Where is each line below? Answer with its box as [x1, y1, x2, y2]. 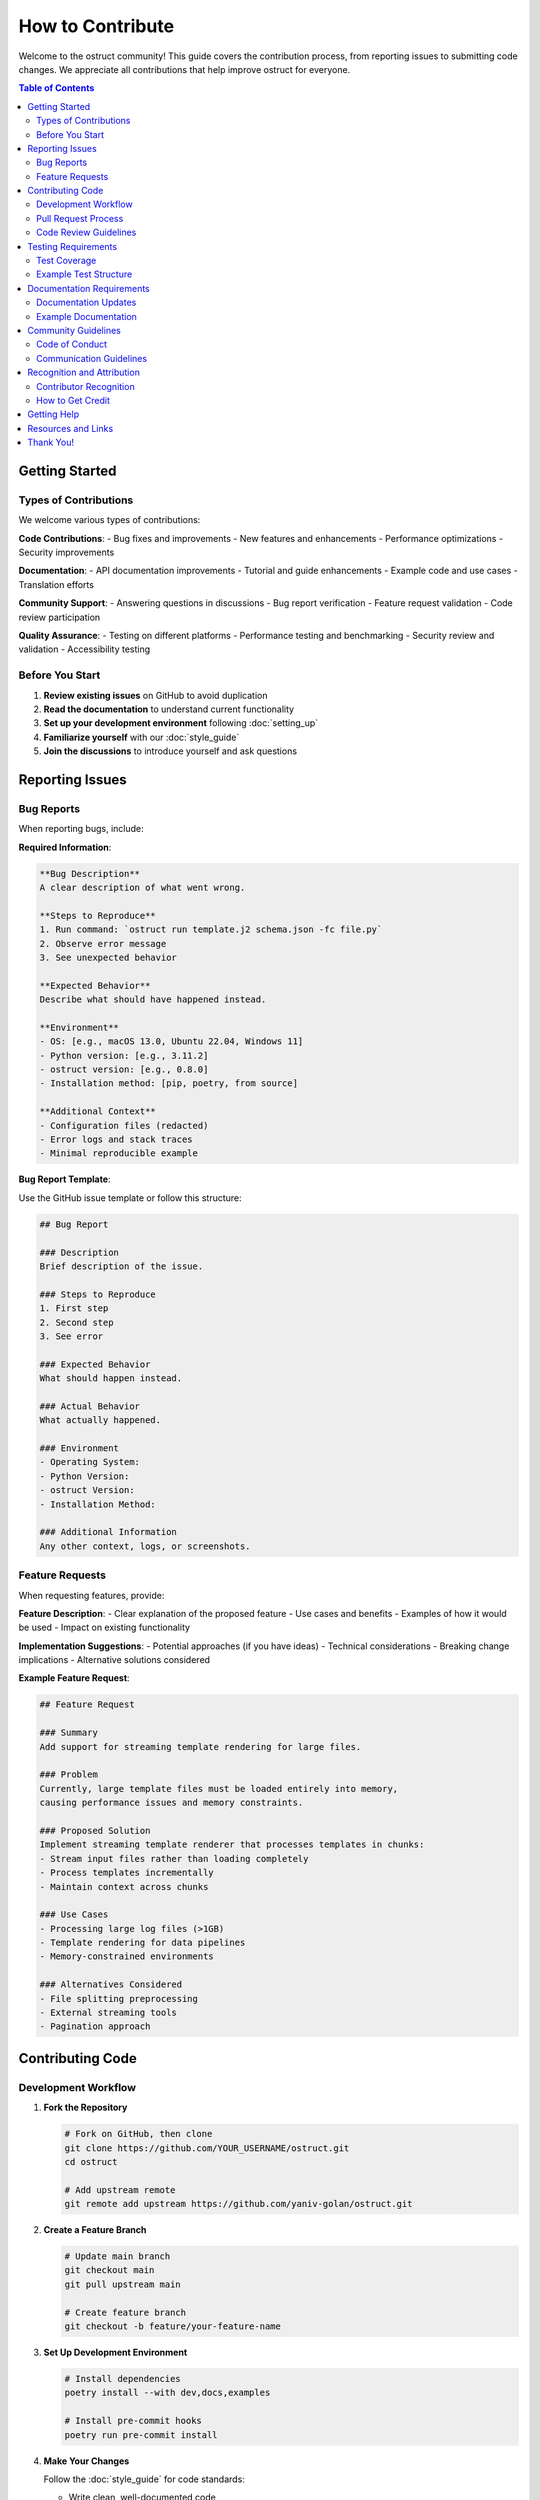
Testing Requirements [27, 240, 118, 252]
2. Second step [39, 1316, 114, 1328]
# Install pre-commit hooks [64, 2415, 202, 2427]
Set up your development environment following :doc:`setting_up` [43, 717, 319, 729]
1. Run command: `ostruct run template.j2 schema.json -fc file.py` [39, 924, 383, 935]
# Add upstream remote [64, 2184, 176, 2195]
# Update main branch [64, 2251, 171, 2262]
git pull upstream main [64, 2278, 182, 2290]
